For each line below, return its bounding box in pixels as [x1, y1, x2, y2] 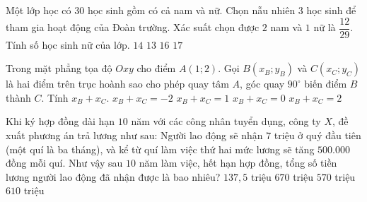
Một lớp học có [6, 3, 71, 17]
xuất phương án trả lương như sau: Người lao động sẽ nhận [6, 128, 263, 143]
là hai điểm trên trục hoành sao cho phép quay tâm [6, 76, 229, 91]
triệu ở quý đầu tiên [274, 128, 361, 143]
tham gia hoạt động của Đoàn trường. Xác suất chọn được [6, 20, 260, 35]
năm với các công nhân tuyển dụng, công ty [131, 114, 321, 129]
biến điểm [304, 76, 347, 91]
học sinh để [306, 3, 356, 17]
